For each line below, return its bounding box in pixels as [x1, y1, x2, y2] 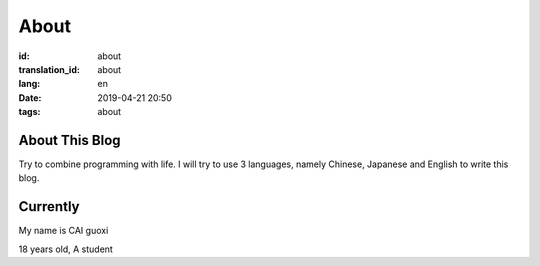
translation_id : [18, 63, 80, 75]
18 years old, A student [18, 243, 114, 255]
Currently [18, 198, 80, 215]
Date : [18, 91, 42, 104]
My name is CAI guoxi [18, 225, 109, 237]
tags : [18, 106, 41, 118]
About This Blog [18, 131, 121, 149]
